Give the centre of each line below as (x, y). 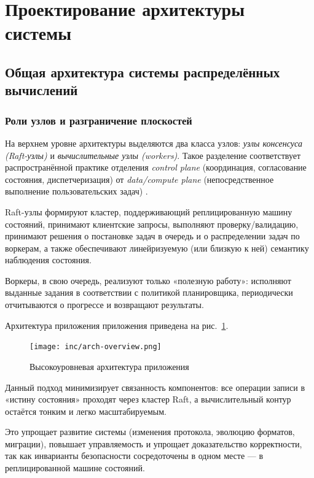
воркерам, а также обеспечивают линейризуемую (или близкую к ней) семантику (157, 248)
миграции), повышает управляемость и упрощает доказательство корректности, (154, 443)
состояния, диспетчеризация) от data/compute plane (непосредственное (139, 179)
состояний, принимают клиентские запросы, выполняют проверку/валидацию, (152, 224)
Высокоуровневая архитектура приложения (109, 366)
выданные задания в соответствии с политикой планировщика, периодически (149, 292)
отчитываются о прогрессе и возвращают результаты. (104, 305)
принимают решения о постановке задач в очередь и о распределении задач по (152, 236)
